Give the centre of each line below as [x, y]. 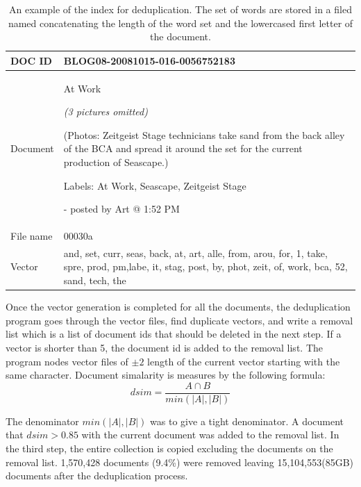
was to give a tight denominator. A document [247, 421]
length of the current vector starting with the [244, 361]
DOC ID [31, 60]
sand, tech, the [95, 280]
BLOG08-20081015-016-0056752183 [149, 60]
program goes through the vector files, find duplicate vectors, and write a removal [179, 320]
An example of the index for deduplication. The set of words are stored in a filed [180, 9]
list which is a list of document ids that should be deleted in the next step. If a [174, 334]
